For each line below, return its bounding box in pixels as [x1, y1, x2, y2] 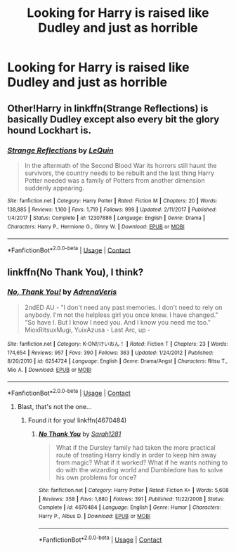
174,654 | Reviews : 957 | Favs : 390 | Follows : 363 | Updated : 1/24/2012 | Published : [7, 349, 214, 356]
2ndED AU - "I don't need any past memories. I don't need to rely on [24, 303, 223, 311]
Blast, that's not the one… [17, 403, 93, 411]
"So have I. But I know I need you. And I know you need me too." [24, 318, 211, 326]
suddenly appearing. [24, 183, 85, 192]
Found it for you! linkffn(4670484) [27, 416, 127, 424]
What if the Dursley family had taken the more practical [55, 443, 216, 452]
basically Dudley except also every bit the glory [7, 113, 220, 125]
